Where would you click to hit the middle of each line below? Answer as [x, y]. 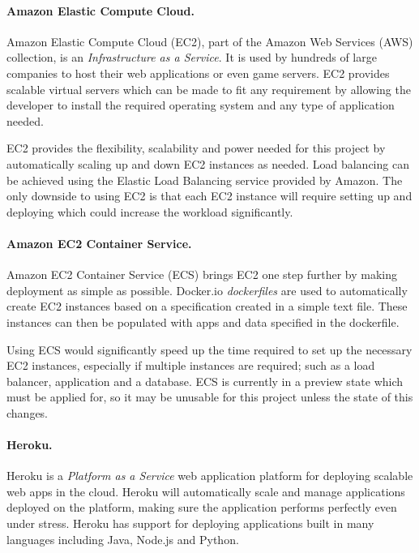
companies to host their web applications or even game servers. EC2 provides [198, 73]
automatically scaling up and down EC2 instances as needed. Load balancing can [208, 163]
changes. [28, 412]
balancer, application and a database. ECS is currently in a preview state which [205, 381]
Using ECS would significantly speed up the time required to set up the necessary [209, 349]
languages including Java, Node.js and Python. [123, 539]
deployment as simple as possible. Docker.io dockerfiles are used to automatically [207, 290]
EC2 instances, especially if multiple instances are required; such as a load [191, 365]
